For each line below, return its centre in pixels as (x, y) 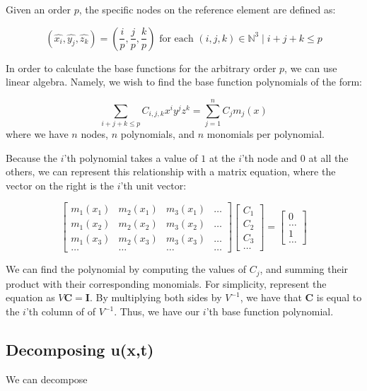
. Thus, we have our (157, 311)
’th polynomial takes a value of (131, 157)
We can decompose (47, 379)
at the (222, 157)
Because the (31, 157)
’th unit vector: (153, 185)
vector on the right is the (60, 185)
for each (176, 39)
